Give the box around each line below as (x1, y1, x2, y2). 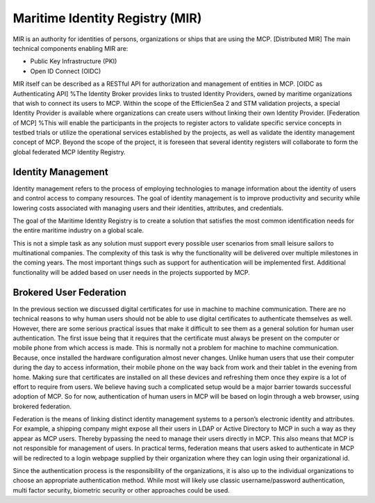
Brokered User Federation (12, 286, 126, 298)
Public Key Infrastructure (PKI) (30, 57, 117, 65)
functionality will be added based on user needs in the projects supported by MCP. (12, 268, 250, 276)
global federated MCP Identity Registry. (12, 147, 126, 156)
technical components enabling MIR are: (12, 44, 128, 52)
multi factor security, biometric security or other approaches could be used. (12, 486, 231, 494)
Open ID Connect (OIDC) (30, 67, 101, 75)
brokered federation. (12, 402, 72, 410)
